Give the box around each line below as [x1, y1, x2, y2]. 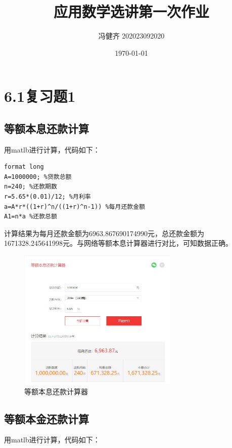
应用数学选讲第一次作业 [53, 1, 209, 22]
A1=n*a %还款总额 [4, 213, 57, 220]
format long [4, 163, 44, 171]
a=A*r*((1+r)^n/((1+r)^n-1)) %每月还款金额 [4, 203, 145, 210]
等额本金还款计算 [4, 410, 89, 426]
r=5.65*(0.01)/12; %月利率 [4, 193, 91, 201]
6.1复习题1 [4, 86, 76, 106]
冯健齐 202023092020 [98, 30, 165, 41]
